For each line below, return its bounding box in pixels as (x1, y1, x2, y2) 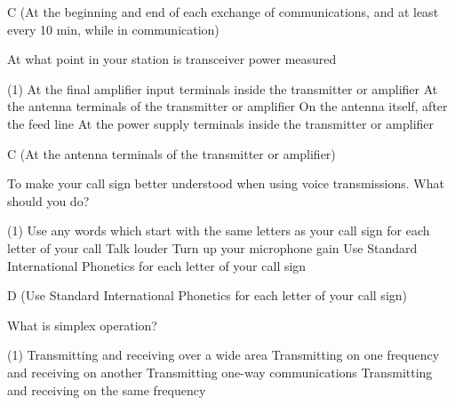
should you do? (7, 191, 90, 210)
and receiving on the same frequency (7, 380, 206, 399)
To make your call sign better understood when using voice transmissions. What (7, 174, 444, 193)
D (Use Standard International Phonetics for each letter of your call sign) (7, 286, 408, 305)
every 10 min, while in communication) (7, 20, 220, 38)
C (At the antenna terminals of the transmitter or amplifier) (7, 144, 336, 163)
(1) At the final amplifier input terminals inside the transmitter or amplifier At (7, 79, 438, 98)
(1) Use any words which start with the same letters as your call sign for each (7, 221, 430, 240)
